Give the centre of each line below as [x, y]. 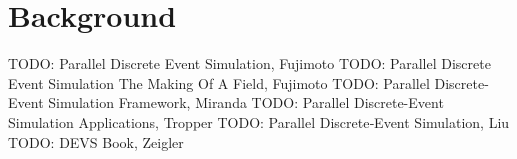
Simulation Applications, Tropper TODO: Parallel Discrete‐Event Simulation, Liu [259, 121]
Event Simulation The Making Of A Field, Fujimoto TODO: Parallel [219, 82]
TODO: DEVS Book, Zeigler [96, 141]
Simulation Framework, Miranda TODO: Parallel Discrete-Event [246, 102]
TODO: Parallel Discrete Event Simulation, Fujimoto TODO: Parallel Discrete [249, 63]
